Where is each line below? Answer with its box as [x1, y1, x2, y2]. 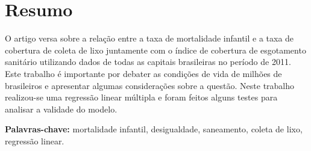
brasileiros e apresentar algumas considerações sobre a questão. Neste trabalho [5, 79, 295, 91]
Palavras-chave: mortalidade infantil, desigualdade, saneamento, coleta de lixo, [5, 123, 303, 135]
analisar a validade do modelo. [5, 102, 118, 115]
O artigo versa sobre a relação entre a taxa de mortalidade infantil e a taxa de [5, 32, 294, 45]
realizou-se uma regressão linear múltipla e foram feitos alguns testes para [5, 91, 278, 103]
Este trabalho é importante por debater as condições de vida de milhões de [5, 67, 282, 79]
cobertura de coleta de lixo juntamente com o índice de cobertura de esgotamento [5, 43, 306, 56]
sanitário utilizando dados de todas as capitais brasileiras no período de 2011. [5, 55, 291, 68]
